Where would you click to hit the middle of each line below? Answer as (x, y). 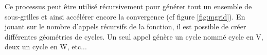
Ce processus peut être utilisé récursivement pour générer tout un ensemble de (128, 6)
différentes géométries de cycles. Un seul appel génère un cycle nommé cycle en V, (134, 36)
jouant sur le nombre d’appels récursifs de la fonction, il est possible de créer (126, 26)
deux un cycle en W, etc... (46, 47)
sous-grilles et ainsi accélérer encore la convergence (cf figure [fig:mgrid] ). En (125, 16)
